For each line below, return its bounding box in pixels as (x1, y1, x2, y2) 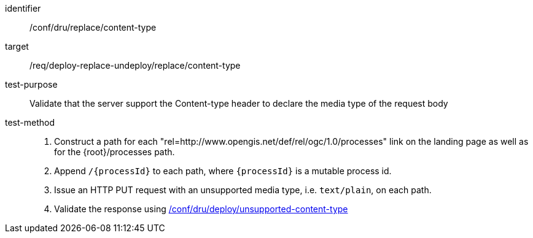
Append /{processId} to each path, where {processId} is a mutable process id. (54, 166, 392, 176)
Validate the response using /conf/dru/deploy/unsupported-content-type (54, 204, 348, 214)
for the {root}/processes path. (54, 147, 175, 157)
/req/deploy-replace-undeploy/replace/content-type (29, 60, 241, 71)
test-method (5, 117, 55, 128)
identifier (5, 3, 41, 13)
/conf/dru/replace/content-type (29, 22, 157, 33)
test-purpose (5, 79, 58, 90)
